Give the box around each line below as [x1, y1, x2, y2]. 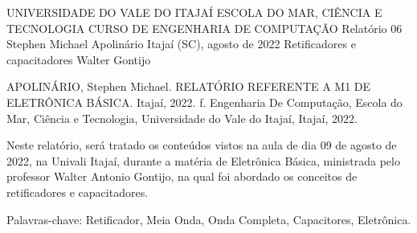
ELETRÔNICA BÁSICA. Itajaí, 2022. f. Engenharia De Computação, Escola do [6, 93, 403, 110]
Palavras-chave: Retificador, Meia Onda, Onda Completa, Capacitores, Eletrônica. [6, 211, 411, 227]
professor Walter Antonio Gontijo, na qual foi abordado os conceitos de [6, 168, 358, 185]
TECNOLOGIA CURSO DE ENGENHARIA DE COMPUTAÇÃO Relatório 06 [6, 19, 403, 36]
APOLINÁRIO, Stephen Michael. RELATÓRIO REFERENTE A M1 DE [6, 78, 371, 95]
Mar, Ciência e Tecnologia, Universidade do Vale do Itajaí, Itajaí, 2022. [6, 109, 358, 126]
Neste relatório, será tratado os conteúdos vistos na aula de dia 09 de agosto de [6, 137, 397, 153]
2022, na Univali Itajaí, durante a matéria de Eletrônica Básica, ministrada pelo [6, 152, 400, 169]
